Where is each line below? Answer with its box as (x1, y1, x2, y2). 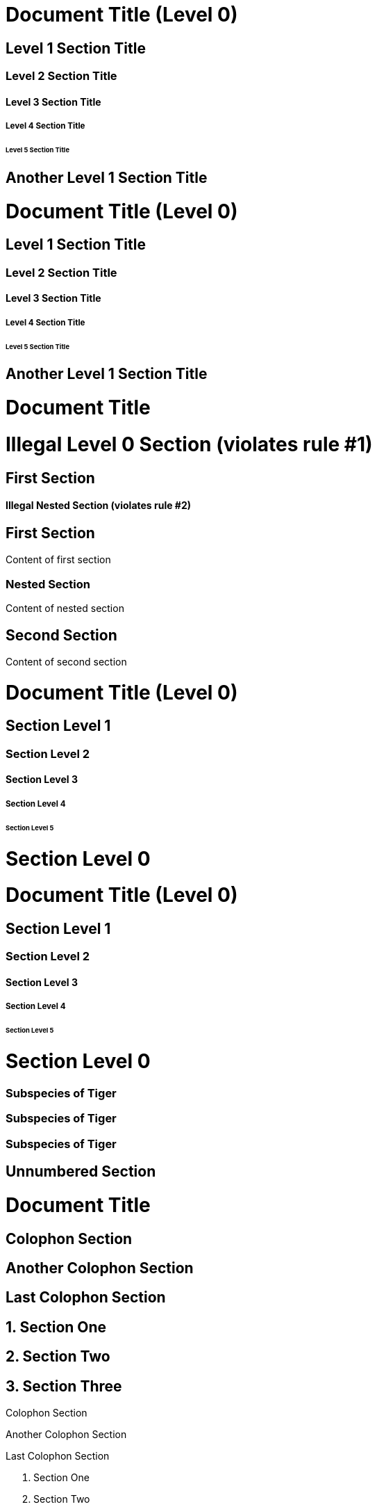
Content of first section (6, 554, 111, 566)
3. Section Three (6, 1377, 122, 1395)
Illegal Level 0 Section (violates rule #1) (6, 432, 373, 456)
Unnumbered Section (6, 1163, 156, 1181)
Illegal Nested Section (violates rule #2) (6, 499, 192, 512)
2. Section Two (6, 1348, 110, 1366)
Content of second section (6, 655, 127, 668)
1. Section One (6, 1318, 107, 1336)
